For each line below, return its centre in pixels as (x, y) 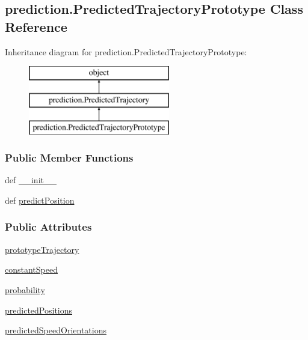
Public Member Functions (69, 158)
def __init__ (31, 180)
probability (25, 289)
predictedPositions (39, 310)
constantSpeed (31, 269)
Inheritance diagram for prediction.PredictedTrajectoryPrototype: (126, 51)
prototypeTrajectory (42, 249)
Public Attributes (48, 227)
